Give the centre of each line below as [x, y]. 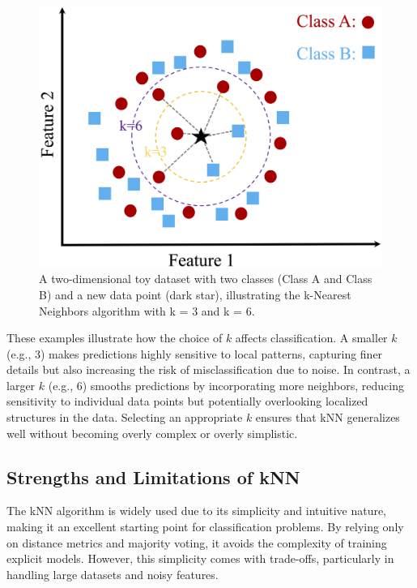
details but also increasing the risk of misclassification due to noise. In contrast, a [208, 369]
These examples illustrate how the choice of [115, 338]
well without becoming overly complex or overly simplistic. [152, 433]
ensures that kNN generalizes [328, 417]
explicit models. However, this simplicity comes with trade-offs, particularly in [200, 558]
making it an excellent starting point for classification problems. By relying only [205, 527]
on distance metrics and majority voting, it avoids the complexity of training [197, 542]
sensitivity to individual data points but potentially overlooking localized [187, 401]
